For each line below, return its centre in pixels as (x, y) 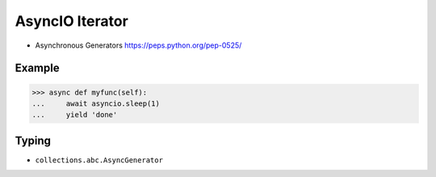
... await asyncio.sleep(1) (96, 103)
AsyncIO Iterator (71, 21)
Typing (33, 140)
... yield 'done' (75, 115)
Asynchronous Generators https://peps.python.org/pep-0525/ (138, 45)
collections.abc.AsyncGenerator (99, 160)
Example (37, 68)
